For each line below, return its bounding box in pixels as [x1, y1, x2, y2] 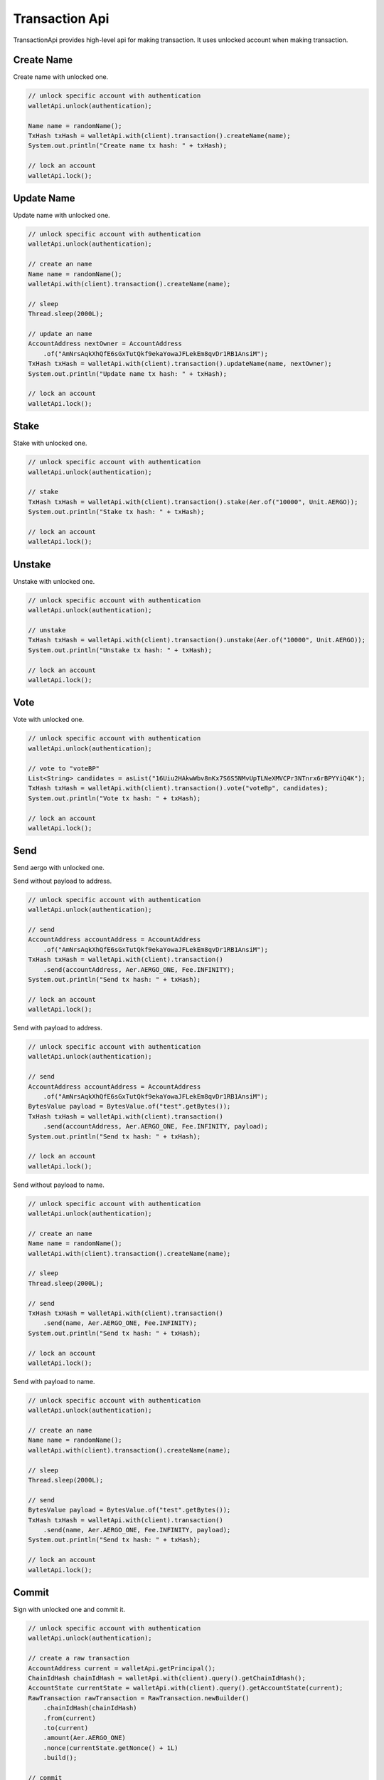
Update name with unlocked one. [13, 211, 110, 220]
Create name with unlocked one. [13, 73, 109, 81]
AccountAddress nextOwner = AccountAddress [28, 340, 183, 348]
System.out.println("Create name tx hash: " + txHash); [28, 142, 228, 150]
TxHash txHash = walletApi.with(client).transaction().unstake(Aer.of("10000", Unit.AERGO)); [28, 636, 366, 644]
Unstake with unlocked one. [13, 577, 95, 585]
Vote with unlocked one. [13, 716, 85, 724]
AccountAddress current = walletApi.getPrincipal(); [28, 1664, 216, 1672]
